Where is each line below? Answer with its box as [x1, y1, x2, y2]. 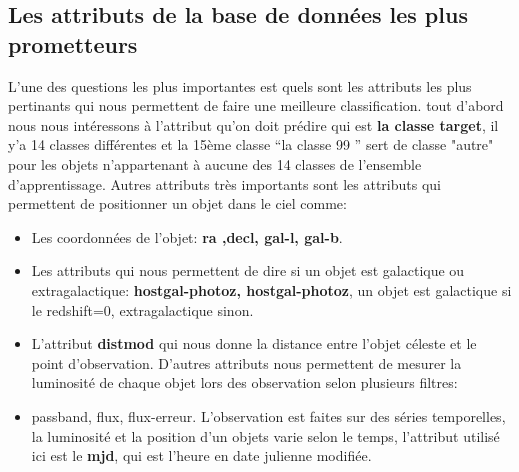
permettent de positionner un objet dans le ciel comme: [8, 193, 347, 214]
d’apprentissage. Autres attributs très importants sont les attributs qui [8, 173, 442, 194]
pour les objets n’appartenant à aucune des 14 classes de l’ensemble [8, 153, 422, 174]
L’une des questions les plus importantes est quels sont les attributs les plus [8, 75, 472, 96]
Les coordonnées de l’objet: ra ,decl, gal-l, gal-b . [31, 226, 343, 247]
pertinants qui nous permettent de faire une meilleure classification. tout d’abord [8, 95, 504, 116]
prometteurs [8, 28, 138, 59]
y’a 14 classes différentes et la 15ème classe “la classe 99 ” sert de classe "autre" [8, 134, 494, 155]
